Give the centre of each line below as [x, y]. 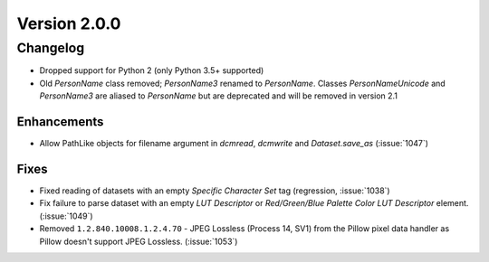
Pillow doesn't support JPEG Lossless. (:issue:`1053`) [139, 241]
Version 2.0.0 [69, 23]
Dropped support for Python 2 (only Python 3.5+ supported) [152, 70]
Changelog [51, 48]
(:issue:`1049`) [67, 216]
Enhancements [60, 122]
